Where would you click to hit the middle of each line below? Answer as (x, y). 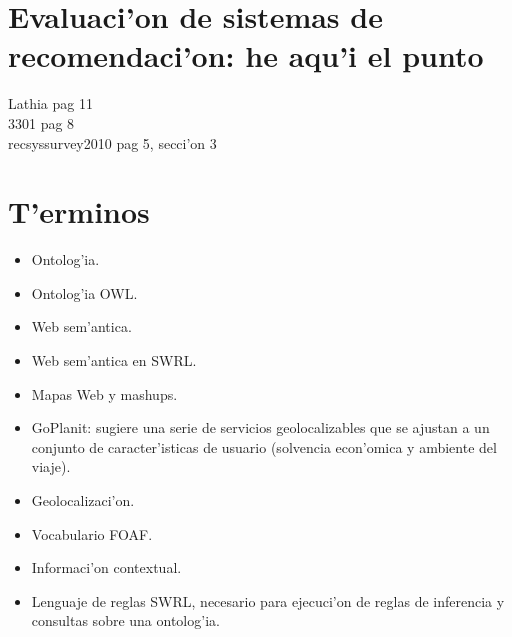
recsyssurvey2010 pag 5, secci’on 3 (112, 142)
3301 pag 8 (41, 122)
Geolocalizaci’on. (83, 499)
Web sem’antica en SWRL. (114, 360)
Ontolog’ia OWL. (84, 292)
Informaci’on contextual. (106, 567)
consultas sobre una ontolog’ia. (125, 620)
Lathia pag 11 (50, 103)
